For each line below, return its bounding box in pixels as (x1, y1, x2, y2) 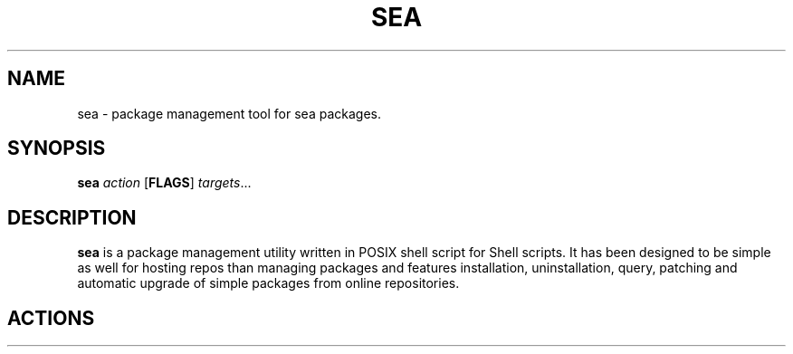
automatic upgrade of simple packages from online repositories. (77, 275, 460, 292)
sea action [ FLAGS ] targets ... (77, 175, 252, 191)
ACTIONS (7, 306, 95, 330)
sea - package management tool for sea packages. (77, 105, 381, 121)
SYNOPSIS (7, 137, 106, 160)
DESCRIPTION (7, 206, 137, 229)
